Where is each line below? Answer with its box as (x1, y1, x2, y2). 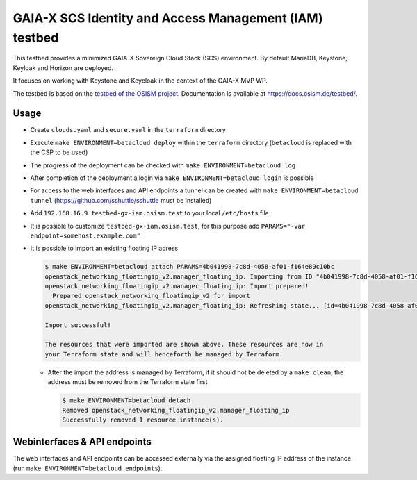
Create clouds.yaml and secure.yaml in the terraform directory (30, 126, 226, 134)
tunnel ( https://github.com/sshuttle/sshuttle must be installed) (30, 196, 212, 204)
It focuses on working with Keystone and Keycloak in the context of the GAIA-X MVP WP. (13, 76, 268, 85)
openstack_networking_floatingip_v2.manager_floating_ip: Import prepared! (44, 282, 309, 290)
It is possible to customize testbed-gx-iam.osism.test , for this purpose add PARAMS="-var (30, 222, 306, 230)
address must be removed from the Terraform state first (47, 378, 208, 386)
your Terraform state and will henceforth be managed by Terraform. (44, 350, 284, 358)
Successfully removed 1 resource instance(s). (62, 415, 224, 424)
